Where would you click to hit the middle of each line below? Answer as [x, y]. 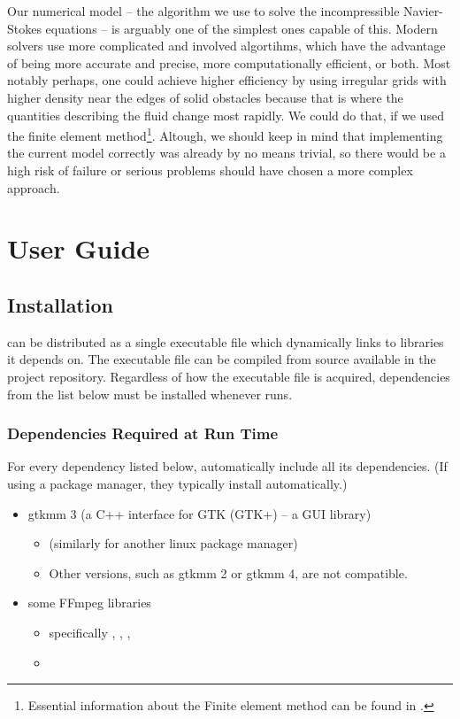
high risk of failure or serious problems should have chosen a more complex [210, 170]
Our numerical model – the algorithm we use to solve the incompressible [203, 11]
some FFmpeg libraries [89, 603]
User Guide [79, 248]
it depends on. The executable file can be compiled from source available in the [222, 359]
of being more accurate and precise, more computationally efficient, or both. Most [229, 62]
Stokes [24, 28]
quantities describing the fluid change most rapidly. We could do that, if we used [226, 115]
